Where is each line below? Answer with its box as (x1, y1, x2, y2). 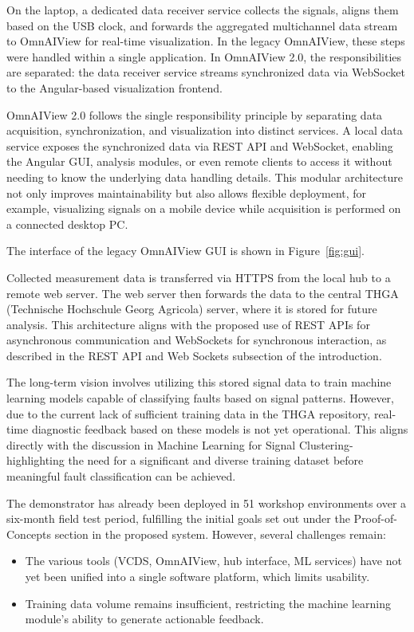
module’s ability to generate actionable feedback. (25, 610, 264, 627)
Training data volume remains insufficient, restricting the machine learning (25, 595, 391, 611)
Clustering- (298, 436, 353, 453)
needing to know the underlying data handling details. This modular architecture (6, 168, 403, 185)
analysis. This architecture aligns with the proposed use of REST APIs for (6, 316, 370, 332)
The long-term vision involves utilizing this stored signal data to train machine (6, 374, 392, 391)
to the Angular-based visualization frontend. (6, 79, 223, 96)
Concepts (6, 525, 52, 542)
